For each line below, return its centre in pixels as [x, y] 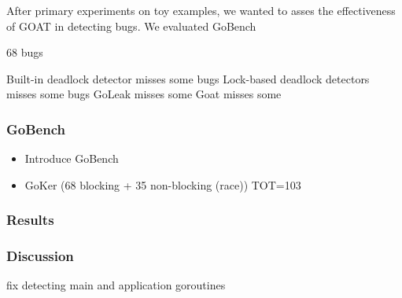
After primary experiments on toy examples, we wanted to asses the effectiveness [201, 10]
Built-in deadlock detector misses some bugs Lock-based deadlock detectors [188, 78]
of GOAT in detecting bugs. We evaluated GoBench [131, 26]
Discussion [40, 256]
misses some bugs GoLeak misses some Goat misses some [144, 94]
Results [30, 220]
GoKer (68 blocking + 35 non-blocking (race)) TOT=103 [163, 184]
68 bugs [25, 52]
